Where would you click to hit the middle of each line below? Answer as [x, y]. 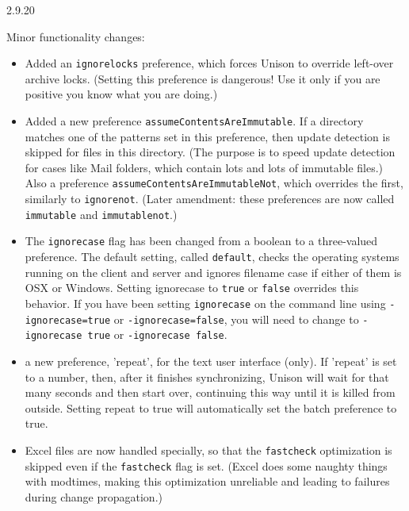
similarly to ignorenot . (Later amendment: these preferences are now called [210, 199]
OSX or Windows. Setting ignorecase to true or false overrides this [192, 288]
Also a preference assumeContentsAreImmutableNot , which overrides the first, [214, 183]
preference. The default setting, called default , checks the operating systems [212, 257]
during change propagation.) [94, 496]
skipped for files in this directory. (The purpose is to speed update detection [210, 152]
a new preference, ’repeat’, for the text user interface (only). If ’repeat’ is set [211, 361]
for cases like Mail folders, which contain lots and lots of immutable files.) [204, 167]
